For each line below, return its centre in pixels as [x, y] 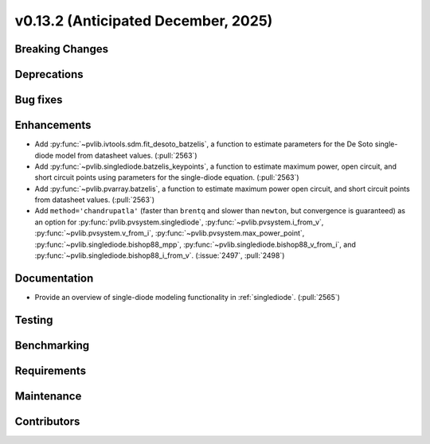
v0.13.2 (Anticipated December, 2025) [144, 21]
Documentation [54, 278]
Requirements [51, 370]
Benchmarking [52, 345]
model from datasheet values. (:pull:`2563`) [126, 155]
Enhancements [53, 125]
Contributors [47, 421]
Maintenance [48, 396]
